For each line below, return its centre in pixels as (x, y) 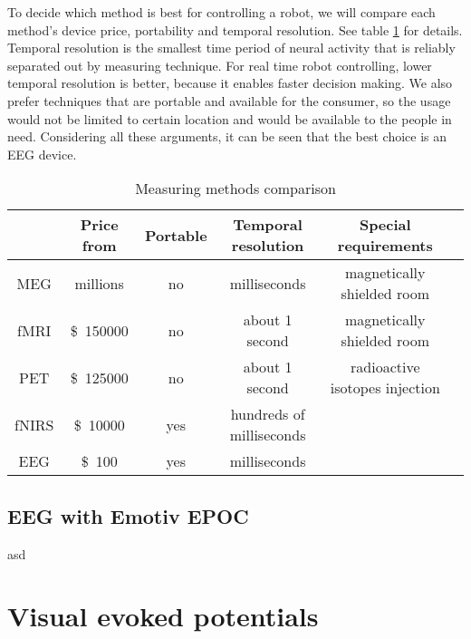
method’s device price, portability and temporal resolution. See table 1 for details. (235, 29)
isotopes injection (385, 388)
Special (385, 225)
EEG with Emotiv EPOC (128, 515)
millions (99, 283)
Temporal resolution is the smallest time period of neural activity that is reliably (231, 48)
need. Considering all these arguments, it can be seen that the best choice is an (227, 136)
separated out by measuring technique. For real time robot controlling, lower (220, 65)
